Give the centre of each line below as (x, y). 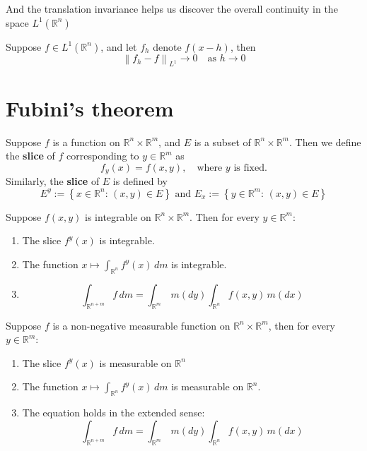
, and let (119, 46)
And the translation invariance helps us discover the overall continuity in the (172, 8)
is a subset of (222, 142)
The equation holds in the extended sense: (113, 413)
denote (167, 46)
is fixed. (250, 168)
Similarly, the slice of (53, 181)
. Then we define (325, 142)
